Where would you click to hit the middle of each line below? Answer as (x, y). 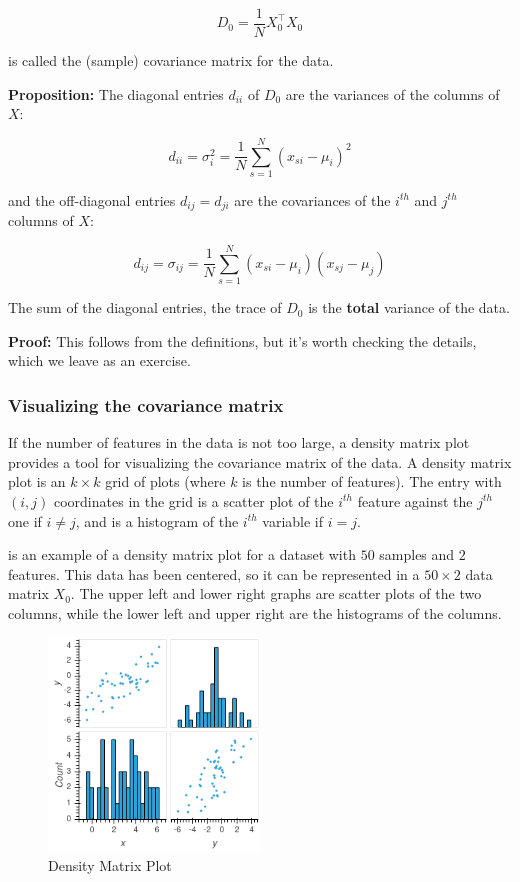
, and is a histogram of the (157, 520)
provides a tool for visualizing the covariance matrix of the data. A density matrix (260, 461)
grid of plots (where (165, 481)
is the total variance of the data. (409, 307)
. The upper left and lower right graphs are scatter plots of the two (276, 593)
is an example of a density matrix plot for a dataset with (182, 554)
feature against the (415, 500)
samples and (417, 554)
